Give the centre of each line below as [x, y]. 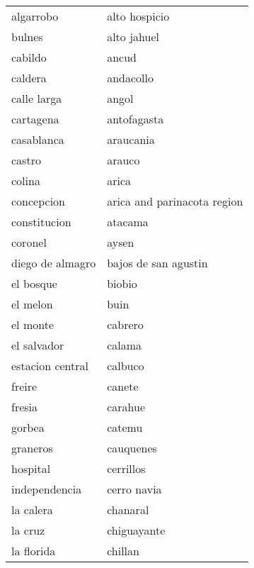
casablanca [38, 139]
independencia [47, 489]
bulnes [27, 37]
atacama [128, 222]
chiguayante [136, 530]
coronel [29, 242]
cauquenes [132, 448]
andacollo [130, 78]
